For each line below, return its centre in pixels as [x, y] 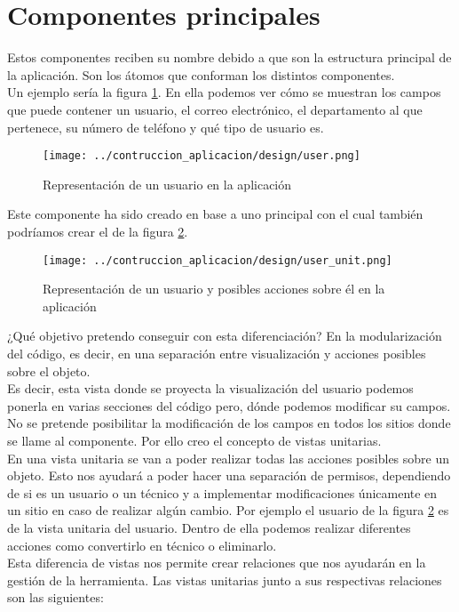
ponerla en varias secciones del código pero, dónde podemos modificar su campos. [229, 405]
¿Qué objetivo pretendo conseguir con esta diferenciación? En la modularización [225, 336]
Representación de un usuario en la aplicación [167, 184]
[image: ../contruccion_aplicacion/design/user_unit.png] [218, 260]
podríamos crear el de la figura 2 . [98, 231]
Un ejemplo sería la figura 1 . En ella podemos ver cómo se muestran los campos [224, 92]
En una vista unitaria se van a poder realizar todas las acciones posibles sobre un [229, 458]
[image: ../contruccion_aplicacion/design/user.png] [202, 156]
